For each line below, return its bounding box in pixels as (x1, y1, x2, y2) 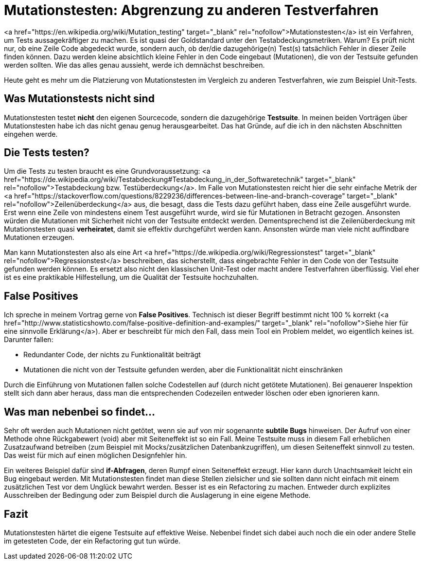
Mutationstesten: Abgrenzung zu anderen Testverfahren (4, 2, 379, 18)
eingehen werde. (4, 129, 58, 138)
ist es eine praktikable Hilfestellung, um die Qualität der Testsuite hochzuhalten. (4, 273, 259, 282)
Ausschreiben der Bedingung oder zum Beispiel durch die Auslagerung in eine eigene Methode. (4, 491, 311, 500)
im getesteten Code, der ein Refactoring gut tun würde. (4, 536, 180, 545)
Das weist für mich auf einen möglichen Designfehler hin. (4, 451, 187, 460)
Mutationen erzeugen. (4, 233, 74, 242)
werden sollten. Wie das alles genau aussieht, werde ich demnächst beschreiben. (4, 60, 265, 69)
